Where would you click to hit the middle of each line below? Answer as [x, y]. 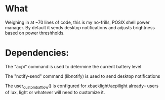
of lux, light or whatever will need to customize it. [55, 92]
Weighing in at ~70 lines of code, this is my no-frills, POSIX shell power [77, 22]
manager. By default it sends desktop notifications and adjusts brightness [80, 27]
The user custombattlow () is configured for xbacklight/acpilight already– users [82, 86]
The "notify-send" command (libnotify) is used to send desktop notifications [83, 76]
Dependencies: [37, 53]
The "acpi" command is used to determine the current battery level [73, 66]
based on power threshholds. [35, 33]
